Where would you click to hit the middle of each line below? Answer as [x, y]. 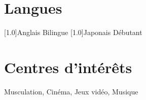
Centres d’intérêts [68, 67]
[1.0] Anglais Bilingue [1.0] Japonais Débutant [73, 32]
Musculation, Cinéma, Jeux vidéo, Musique [71, 91]
